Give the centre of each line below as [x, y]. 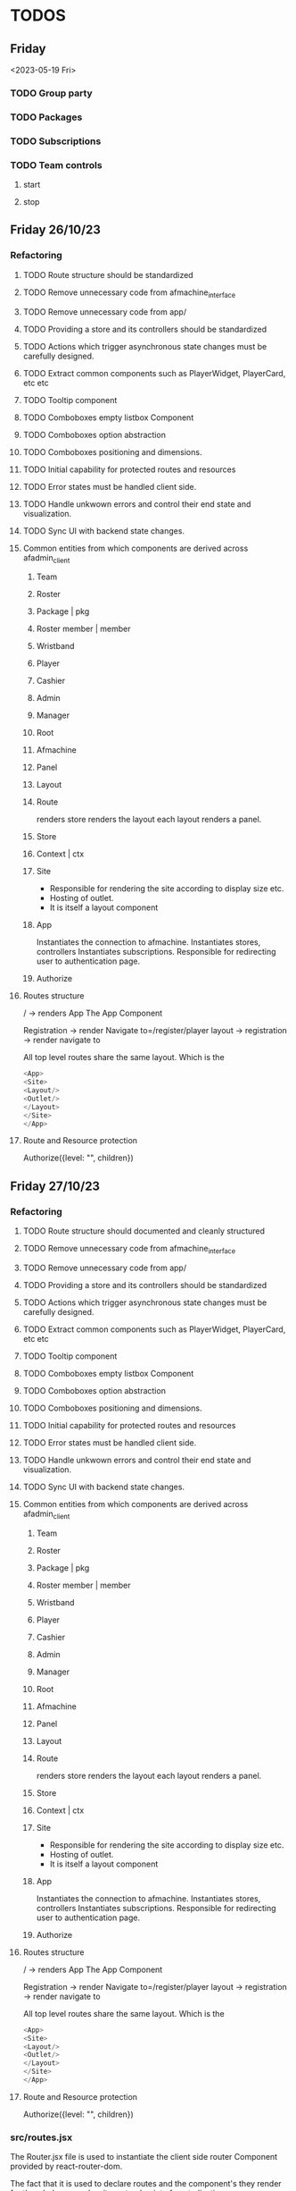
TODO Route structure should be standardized [108, 274]
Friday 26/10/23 [56, 230]
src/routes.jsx [41, 2137]
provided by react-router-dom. [66, 2166]
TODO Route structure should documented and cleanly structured [144, 1231]
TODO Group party [51, 93]
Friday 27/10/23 [55, 1186]
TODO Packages [46, 117]
